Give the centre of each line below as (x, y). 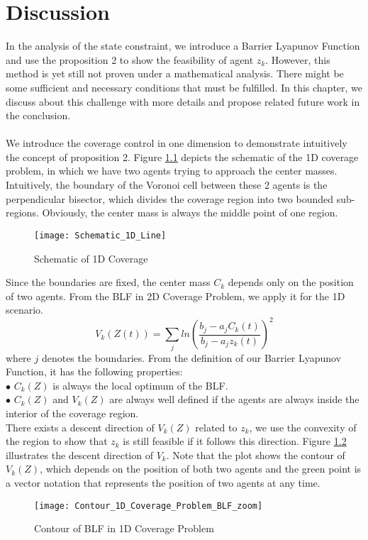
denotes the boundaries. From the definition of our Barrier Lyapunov (191, 357)
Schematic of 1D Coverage (91, 258)
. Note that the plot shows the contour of (256, 454)
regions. (22, 213)
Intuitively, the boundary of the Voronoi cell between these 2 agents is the (167, 185)
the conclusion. (38, 115)
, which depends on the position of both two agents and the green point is (201, 469)
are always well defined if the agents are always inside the (234, 399)
